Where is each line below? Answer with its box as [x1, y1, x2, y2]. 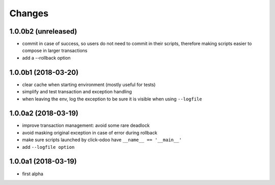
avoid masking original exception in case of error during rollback [22, 129, 157, 136]
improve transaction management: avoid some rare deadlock [22, 122, 150, 128]
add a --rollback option [22, 55, 71, 61]
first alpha [22, 171, 43, 177]
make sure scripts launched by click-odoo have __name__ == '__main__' [22, 137, 182, 143]
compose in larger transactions [22, 47, 88, 54]
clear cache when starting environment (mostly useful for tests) [22, 82, 156, 88]
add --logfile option [22, 144, 75, 150]
